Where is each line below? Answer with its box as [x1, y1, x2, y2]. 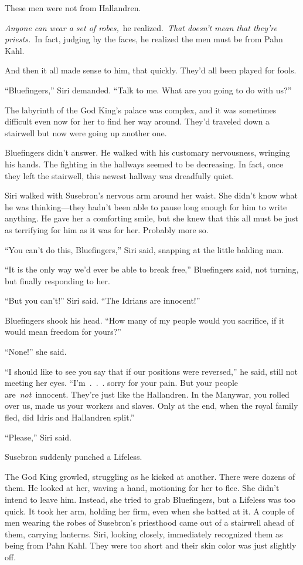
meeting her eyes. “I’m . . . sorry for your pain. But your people [5, 376, 239, 389]
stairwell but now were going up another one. [5, 126, 167, 139]
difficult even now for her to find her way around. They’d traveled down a [5, 115, 270, 127]
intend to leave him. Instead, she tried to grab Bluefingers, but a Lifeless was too [5, 493, 295, 505]
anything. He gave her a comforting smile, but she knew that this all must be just [5, 212, 298, 224]
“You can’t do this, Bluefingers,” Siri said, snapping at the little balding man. [5, 243, 284, 255]
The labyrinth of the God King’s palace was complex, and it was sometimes [5, 103, 277, 116]
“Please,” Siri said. [5, 431, 72, 443]
